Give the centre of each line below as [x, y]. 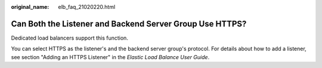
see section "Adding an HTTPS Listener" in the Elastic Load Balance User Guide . [110, 57]
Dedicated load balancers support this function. [69, 38]
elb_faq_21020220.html [87, 7]
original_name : [30, 7]
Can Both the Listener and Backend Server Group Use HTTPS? [129, 24]
